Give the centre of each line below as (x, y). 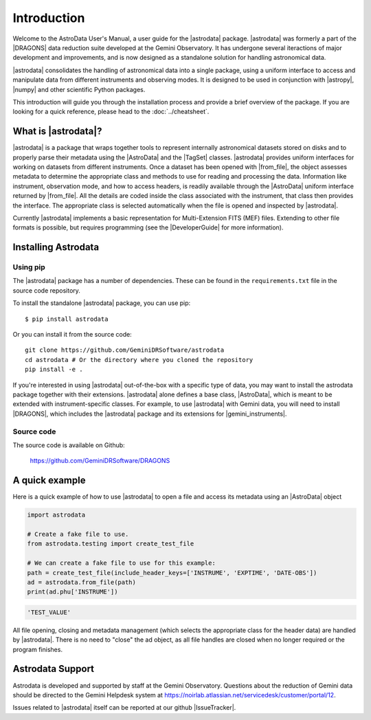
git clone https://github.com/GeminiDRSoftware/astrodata (125, 350)
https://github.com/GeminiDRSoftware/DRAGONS (100, 461)
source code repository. (46, 290)
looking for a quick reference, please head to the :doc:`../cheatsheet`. (111, 112)
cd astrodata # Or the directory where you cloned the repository (139, 360)
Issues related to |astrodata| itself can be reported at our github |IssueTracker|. (124, 708)
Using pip (29, 267)
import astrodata (56, 515)
